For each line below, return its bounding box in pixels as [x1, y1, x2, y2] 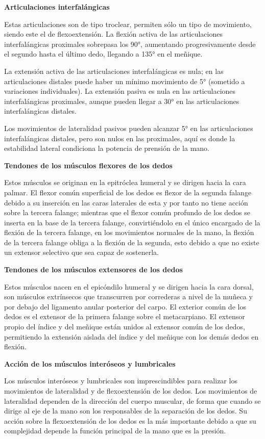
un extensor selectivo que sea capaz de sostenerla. [4, 247, 159, 257]
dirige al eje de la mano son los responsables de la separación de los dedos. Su [4, 405, 247, 416]
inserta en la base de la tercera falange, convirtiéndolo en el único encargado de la [4, 217, 260, 227]
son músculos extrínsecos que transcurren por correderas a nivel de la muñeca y [4, 291, 253, 302]
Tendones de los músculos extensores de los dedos [4, 264, 183, 275]
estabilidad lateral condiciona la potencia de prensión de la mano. [4, 143, 209, 153]
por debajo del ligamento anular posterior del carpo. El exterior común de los [4, 301, 246, 312]
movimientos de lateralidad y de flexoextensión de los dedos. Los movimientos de [4, 385, 257, 396]
